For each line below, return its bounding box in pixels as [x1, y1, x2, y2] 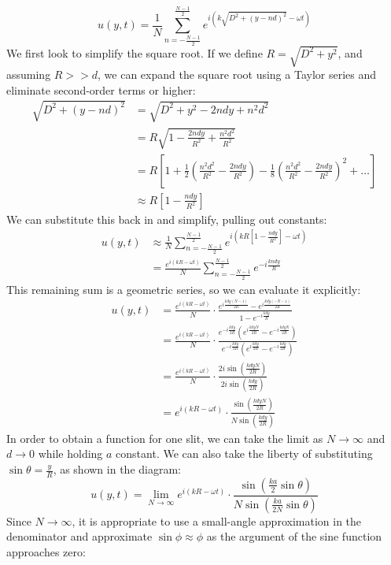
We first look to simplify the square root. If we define [6, 44, 263, 61]
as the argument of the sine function [206, 528, 382, 545]
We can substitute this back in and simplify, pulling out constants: [6, 210, 327, 227]
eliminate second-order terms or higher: [6, 81, 196, 98]
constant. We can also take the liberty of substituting [116, 445, 373, 462]
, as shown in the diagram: [53, 461, 181, 478]
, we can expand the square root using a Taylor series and [98, 66, 377, 83]
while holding [38, 445, 103, 462]
